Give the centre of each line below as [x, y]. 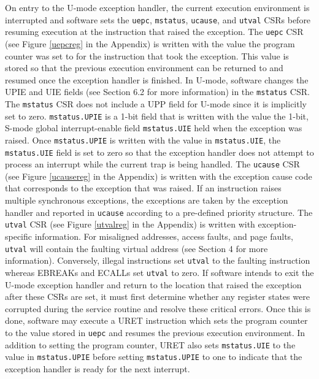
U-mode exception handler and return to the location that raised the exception [153, 284]
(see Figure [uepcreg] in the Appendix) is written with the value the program [150, 43]
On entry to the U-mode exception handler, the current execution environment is [157, 7]
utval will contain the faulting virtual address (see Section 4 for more [136, 248]
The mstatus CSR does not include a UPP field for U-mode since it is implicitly [156, 103]
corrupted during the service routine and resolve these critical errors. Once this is [158, 308]
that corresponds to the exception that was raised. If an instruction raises [143, 188]
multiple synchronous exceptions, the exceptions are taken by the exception [147, 200]
